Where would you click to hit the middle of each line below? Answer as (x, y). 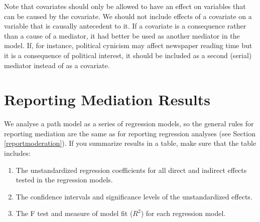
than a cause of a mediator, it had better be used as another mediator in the (122, 35)
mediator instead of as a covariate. (57, 65)
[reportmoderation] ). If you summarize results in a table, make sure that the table (130, 143)
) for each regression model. (183, 213)
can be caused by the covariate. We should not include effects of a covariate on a (128, 16)
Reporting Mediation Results (107, 99)
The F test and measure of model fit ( (74, 213)
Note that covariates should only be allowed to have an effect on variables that (125, 6)
